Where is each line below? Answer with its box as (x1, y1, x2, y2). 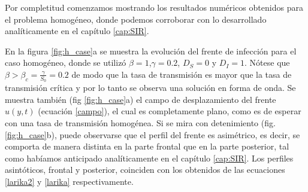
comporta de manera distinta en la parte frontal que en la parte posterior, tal (5, 140, 289, 153)
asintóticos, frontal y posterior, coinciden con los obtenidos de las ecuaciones (5, 163, 285, 176)
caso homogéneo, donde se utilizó (5, 56, 126, 69)
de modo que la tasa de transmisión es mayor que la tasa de (71, 68, 292, 80)
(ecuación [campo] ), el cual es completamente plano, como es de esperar (38, 105, 301, 117)
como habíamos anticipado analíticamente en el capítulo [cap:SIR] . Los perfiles (5, 151, 294, 164)
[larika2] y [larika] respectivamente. (5, 175, 134, 187)
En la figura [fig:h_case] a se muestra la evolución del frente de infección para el (5, 44, 297, 57)
